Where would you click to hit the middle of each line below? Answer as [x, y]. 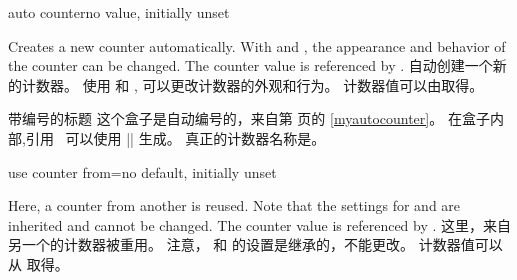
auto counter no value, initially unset [119, 12]
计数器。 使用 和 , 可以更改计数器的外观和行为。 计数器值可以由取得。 [252, 84]
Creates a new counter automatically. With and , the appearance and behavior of [257, 45]
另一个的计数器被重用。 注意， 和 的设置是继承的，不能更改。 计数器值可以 [255, 244]
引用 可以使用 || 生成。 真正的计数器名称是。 [175, 137]
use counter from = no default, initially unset [142, 171]
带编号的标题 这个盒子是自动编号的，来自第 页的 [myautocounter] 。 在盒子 [249, 118]
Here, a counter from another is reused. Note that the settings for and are [234, 205]
